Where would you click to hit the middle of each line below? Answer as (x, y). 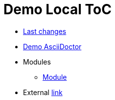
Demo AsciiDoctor (52, 46)
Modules (37, 62)
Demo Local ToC (57, 9)
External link (43, 92)
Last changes (45, 31)
